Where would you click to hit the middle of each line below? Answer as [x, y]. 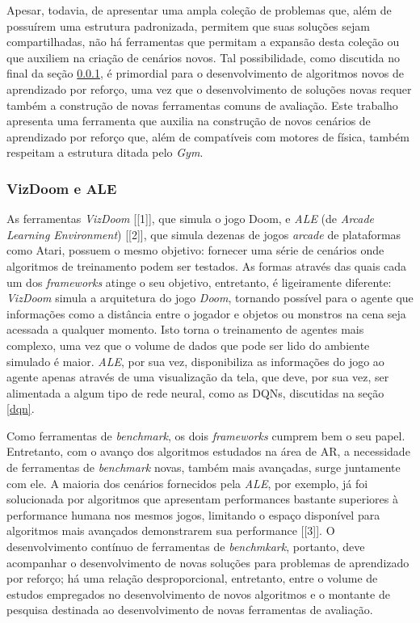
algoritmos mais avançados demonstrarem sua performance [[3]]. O [171, 530]
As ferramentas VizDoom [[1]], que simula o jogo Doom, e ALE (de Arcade [191, 219]
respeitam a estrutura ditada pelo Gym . [105, 152]
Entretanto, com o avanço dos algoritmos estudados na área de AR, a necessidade [208, 451]
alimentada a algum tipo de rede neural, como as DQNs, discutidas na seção [195, 392]
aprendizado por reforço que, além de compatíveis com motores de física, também [208, 136]
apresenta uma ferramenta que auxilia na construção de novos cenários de [189, 121]
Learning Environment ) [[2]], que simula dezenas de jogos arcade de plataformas [204, 234]
